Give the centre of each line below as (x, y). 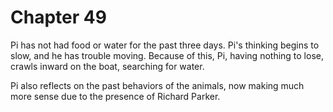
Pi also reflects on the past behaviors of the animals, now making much (157, 85)
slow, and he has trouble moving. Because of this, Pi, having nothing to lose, (167, 55)
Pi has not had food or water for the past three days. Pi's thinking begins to (165, 45)
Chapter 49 (58, 17)
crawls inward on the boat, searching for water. (107, 66)
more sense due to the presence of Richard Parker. (115, 96)
